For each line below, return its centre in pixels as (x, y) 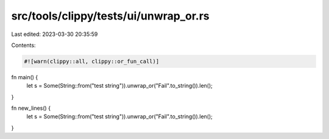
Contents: (23, 45)
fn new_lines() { (31, 108)
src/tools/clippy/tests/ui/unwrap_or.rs (110, 16)
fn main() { (25, 77)
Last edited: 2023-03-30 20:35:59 (55, 34)
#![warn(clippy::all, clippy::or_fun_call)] (92, 61)
